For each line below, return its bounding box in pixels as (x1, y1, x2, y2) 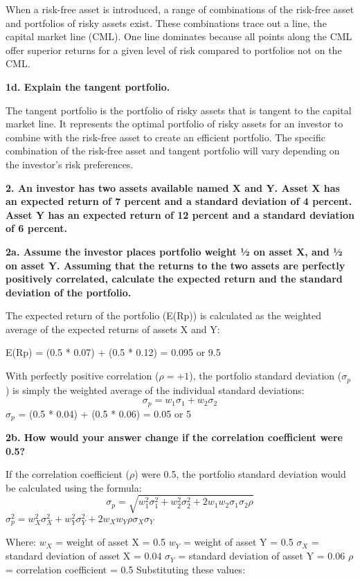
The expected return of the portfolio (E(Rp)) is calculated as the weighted (6, 308, 322, 323)
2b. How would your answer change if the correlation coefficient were (6, 430, 343, 445)
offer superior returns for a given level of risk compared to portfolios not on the (6, 42, 342, 57)
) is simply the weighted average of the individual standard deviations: (6, 382, 305, 397)
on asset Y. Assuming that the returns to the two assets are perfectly (6, 258, 345, 272)
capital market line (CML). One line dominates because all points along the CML (6, 29, 352, 44)
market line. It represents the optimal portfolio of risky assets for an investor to (6, 116, 343, 131)
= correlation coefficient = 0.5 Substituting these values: (6, 562, 246, 576)
